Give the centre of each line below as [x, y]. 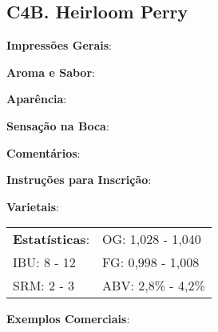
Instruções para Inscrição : [79, 180]
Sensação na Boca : [58, 125]
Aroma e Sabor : [51, 72]
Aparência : [37, 99]
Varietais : [33, 206]
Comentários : [44, 152]
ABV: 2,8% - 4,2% [154, 286]
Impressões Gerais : [59, 45]
